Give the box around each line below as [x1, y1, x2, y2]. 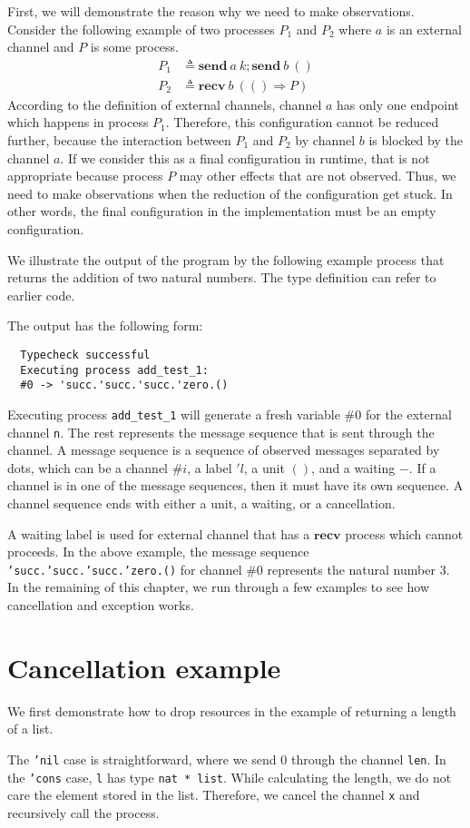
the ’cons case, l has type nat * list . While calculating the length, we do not [7, 767, 452, 786]
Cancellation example [7, 648, 281, 685]
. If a [408, 458, 436, 477]
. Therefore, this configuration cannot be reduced [165, 113, 439, 132]
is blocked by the [368, 131, 463, 150]
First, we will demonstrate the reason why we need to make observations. [7, 2, 415, 20]
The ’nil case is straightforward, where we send [7, 749, 277, 768]
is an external [386, 19, 462, 38]
